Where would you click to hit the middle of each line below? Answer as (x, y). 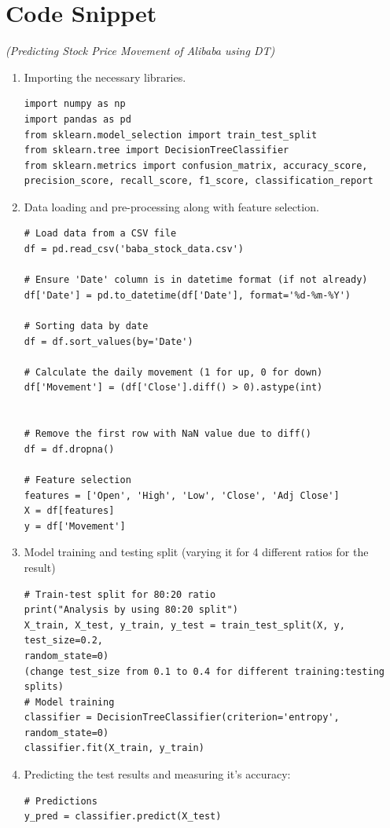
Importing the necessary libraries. (105, 77)
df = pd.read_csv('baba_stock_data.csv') (134, 249)
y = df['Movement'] (75, 526)
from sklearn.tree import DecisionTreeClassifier (156, 150)
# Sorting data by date (86, 326)
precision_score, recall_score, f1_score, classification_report (199, 181)
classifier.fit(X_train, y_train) (114, 748)
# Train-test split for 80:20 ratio (120, 594)
